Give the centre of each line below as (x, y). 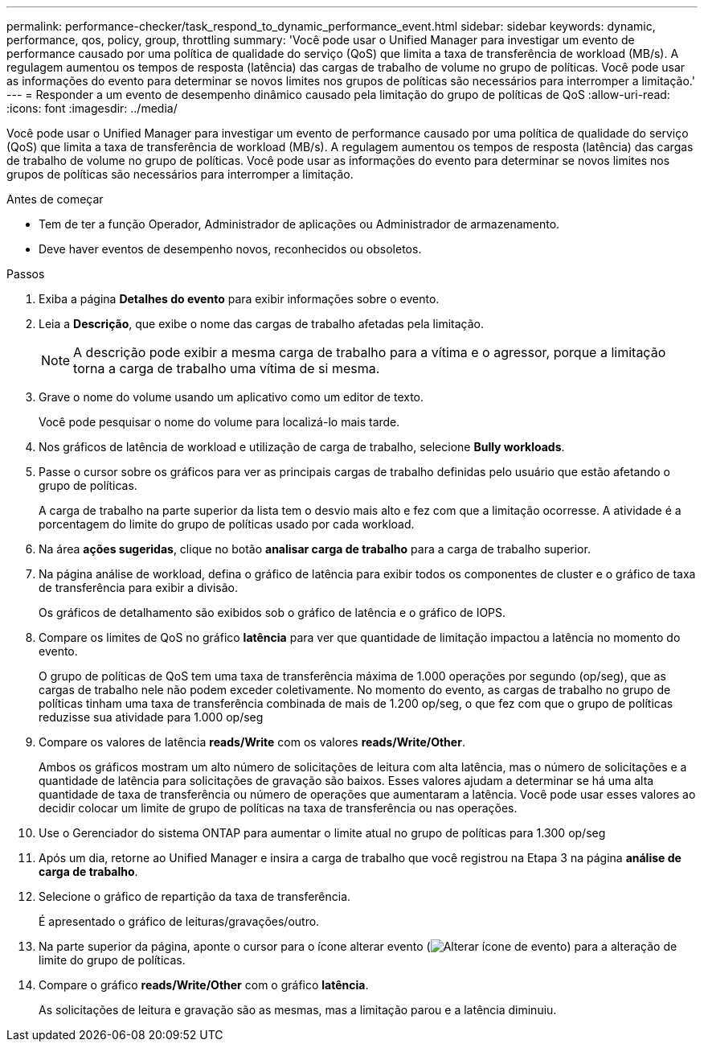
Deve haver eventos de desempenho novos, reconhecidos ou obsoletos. (230, 249)
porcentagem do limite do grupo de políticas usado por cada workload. (227, 524)
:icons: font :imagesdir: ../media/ (92, 108)
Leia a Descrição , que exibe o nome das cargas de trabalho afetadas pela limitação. (261, 324)
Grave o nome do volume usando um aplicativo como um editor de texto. (231, 397)
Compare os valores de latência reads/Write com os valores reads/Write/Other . (252, 742)
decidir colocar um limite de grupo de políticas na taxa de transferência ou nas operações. (278, 808)
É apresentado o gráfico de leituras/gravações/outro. (179, 921)
